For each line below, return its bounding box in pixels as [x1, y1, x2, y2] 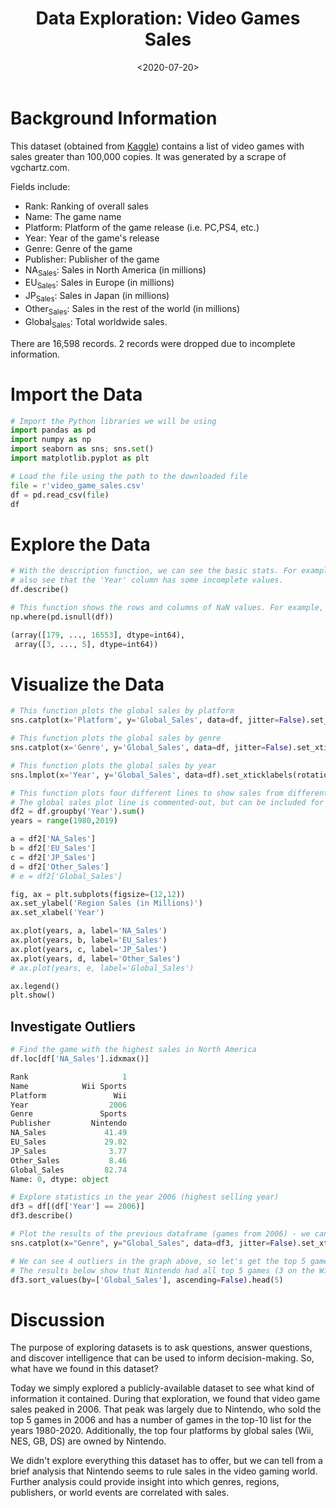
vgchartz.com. [10, 161, 70, 173]
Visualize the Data [10, 673, 165, 696]
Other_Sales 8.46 [10, 1155, 128, 1166]
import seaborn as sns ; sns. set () [10, 444, 155, 454]
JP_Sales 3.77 [10, 1146, 128, 1156]
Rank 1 [10, 1072, 128, 1082]
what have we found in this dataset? [10, 1363, 159, 1375]
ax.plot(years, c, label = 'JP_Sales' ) [10, 944, 168, 954]
